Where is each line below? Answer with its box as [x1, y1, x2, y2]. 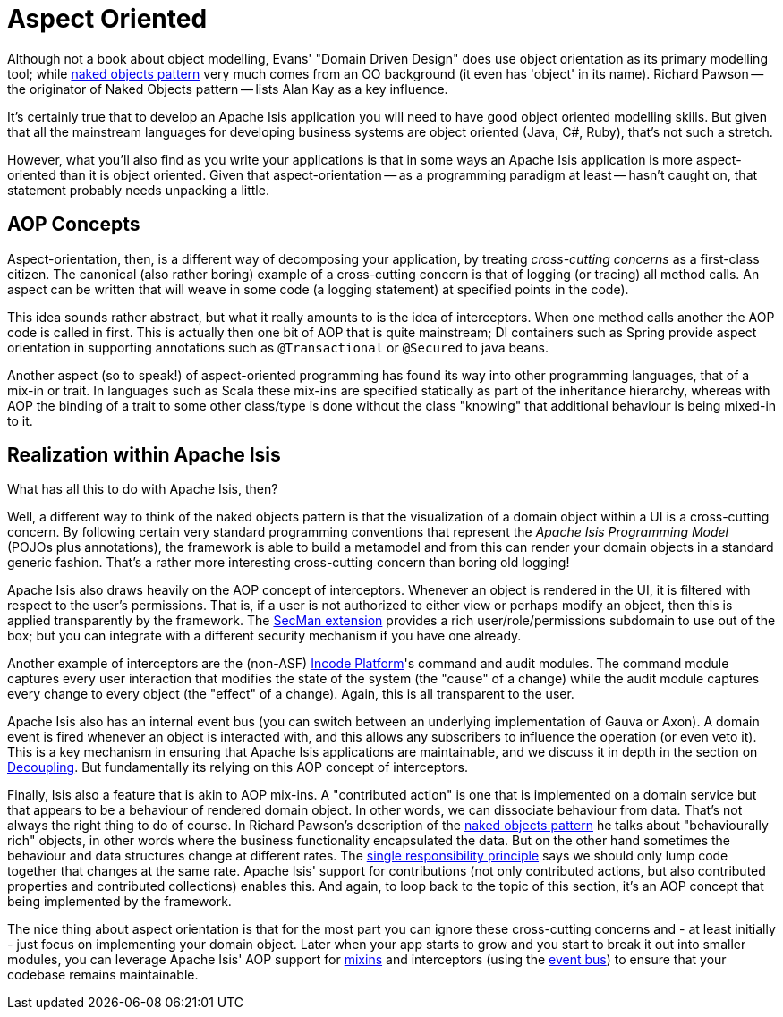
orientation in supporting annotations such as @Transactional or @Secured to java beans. [7, 339, 549, 355]
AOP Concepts [7, 213, 140, 236]
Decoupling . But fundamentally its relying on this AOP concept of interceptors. [7, 759, 468, 775]
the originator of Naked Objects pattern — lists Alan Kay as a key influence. [7, 81, 448, 97]
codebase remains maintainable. [7, 967, 199, 983]
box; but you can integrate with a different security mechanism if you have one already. [7, 628, 522, 644]
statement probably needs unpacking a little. [7, 182, 269, 198]
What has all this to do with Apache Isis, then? [7, 481, 278, 497]
